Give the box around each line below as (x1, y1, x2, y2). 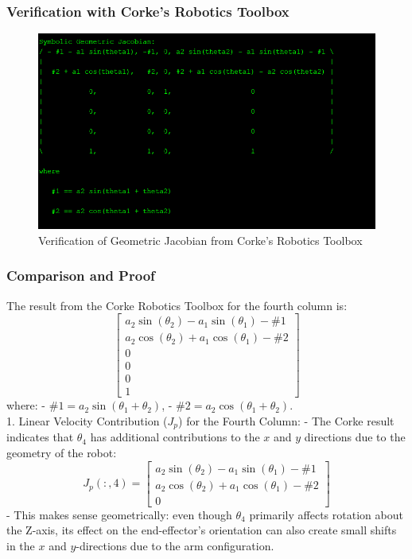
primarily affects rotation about (249, 506, 403, 522)
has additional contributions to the (90, 429, 260, 445)
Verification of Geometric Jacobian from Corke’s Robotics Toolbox (38, 231, 363, 248)
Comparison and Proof (6, 266, 155, 285)
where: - (6, 397, 46, 413)
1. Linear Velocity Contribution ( (6, 412, 168, 429)
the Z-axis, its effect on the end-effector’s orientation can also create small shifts (6, 522, 397, 538)
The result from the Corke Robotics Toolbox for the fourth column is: (6, 297, 348, 313)
